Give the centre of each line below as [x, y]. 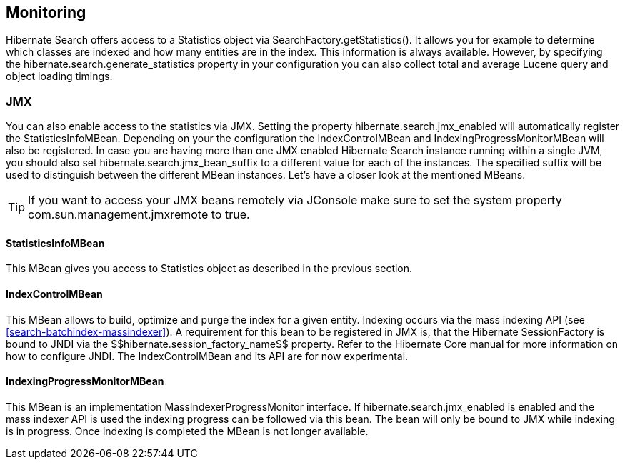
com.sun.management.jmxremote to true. [139, 215]
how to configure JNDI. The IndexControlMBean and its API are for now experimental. [207, 356]
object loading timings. [59, 76]
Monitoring [46, 12]
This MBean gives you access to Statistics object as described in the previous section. [209, 269]
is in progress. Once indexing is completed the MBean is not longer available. [187, 431]
